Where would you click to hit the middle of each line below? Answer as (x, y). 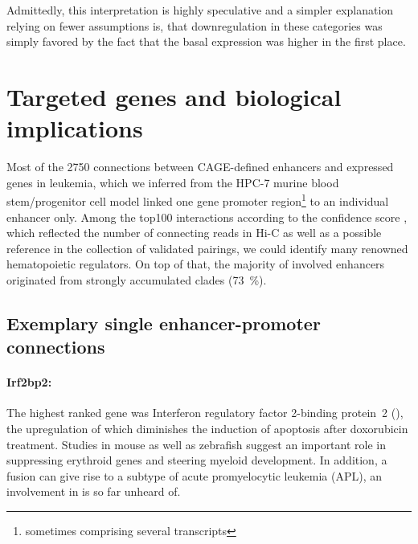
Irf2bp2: (29, 382)
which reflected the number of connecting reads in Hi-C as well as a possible (194, 233)
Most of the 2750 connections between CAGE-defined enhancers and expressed (200, 167)
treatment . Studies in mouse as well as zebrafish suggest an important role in (196, 444)
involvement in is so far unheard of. (94, 491)
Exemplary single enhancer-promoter (164, 323)
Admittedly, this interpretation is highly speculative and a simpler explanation (200, 10)
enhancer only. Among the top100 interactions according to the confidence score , (207, 217)
